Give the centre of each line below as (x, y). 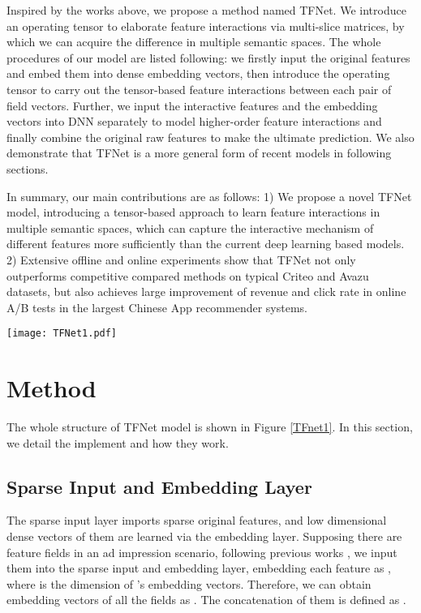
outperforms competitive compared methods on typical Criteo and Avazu (188, 275)
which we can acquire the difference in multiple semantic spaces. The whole (194, 42)
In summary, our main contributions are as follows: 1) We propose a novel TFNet (209, 196)
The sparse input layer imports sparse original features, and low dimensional (197, 520)
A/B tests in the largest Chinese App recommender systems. (157, 307)
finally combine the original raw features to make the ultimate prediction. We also (210, 137)
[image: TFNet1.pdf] (62, 334)
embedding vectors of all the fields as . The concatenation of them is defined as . (206, 600)
